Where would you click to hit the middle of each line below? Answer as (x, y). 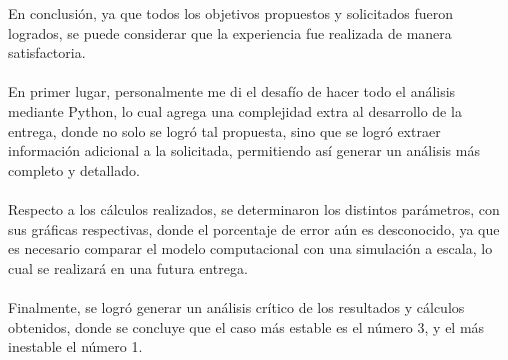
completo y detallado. (74, 169)
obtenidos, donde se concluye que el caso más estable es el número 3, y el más (246, 326)
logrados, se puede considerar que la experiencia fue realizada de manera (230, 32)
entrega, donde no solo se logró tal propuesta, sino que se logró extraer (224, 130)
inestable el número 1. (75, 346)
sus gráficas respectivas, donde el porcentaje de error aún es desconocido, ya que (254, 228)
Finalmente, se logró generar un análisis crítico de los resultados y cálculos (236, 306)
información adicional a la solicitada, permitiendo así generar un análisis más (244, 150)
